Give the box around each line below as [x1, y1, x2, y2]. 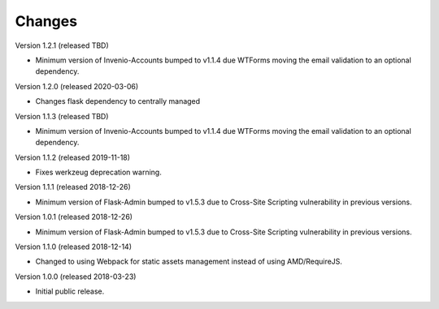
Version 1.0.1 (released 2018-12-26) [15, 212, 133, 222]
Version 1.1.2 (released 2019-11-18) [15, 152, 130, 162]
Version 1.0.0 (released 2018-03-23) [15, 272, 137, 281]
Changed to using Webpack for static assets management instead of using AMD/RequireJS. [35, 256, 343, 267]
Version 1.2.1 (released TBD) [15, 41, 109, 50]
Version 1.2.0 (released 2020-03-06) [15, 81, 139, 91]
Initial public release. [35, 286, 105, 296]
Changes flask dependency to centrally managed [35, 97, 201, 106]
